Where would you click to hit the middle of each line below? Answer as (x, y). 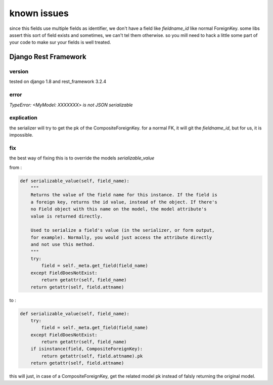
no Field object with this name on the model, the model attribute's (119, 209)
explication (24, 118)
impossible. (21, 135)
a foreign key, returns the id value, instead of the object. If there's (124, 202)
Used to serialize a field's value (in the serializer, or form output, (123, 230)
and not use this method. (63, 245)
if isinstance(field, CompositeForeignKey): (87, 349)
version (19, 72)
